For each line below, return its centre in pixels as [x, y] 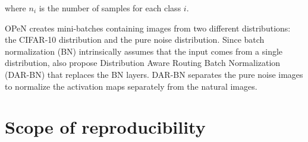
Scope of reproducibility [105, 127]
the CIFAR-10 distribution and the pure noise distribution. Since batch [135, 40]
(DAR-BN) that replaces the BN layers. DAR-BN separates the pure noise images [154, 74]
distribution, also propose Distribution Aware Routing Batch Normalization [143, 63]
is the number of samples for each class [110, 8]
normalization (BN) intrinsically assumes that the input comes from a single [144, 51]
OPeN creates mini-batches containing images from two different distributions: [148, 28]
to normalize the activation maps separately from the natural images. [131, 86]
